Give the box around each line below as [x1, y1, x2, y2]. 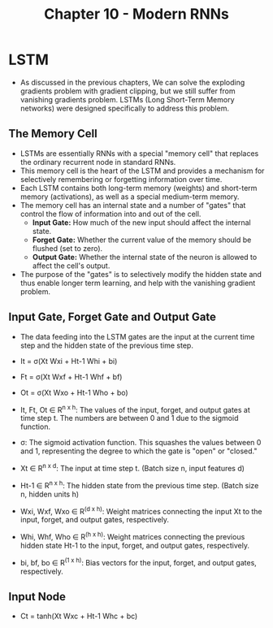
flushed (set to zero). [32, 243, 103, 253]
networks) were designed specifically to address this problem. [19, 103, 230, 113]
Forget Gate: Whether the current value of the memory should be [32, 235, 252, 245]
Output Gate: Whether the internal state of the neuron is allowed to [32, 252, 258, 262]
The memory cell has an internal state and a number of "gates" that [19, 200, 246, 210]
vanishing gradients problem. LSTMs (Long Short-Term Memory [19, 94, 235, 104]
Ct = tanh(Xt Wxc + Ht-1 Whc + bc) [19, 611, 138, 622]
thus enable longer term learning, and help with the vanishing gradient [19, 278, 256, 288]
